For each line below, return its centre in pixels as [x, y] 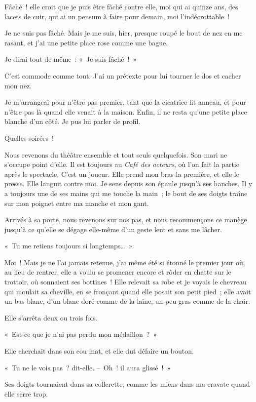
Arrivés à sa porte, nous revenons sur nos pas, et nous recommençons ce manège [126, 220]
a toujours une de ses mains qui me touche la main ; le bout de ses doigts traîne [126, 193]
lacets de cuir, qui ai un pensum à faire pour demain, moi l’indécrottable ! [117, 16]
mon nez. [18, 85]
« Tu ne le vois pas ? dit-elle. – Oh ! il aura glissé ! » [88, 367]
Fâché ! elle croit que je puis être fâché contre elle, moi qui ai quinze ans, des [121, 6]
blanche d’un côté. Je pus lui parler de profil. [73, 121]
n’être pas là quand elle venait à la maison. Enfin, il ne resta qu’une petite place [126, 111]
